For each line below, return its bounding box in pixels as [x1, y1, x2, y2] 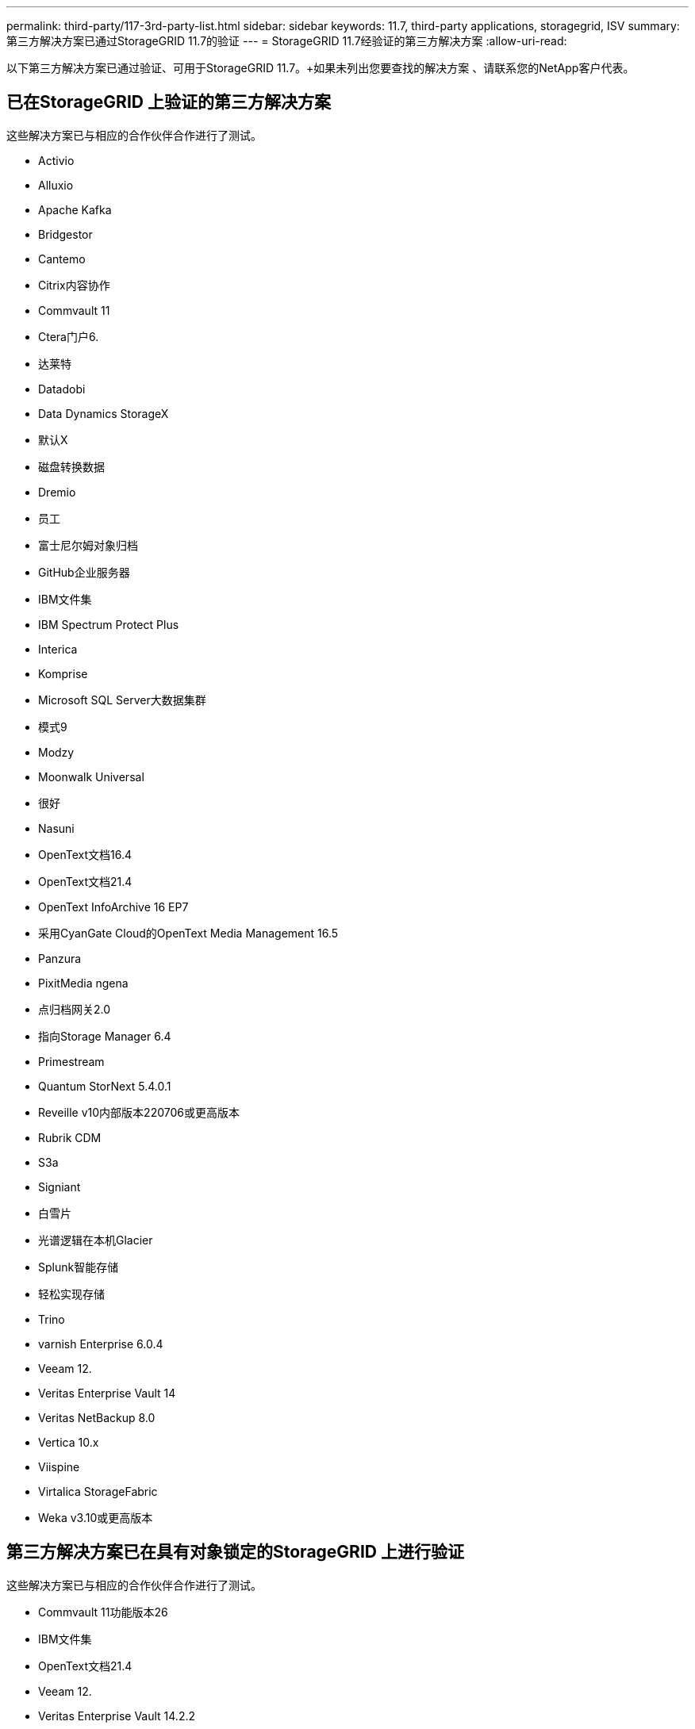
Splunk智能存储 [38, 1259, 119, 1274]
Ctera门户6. [38, 329, 99, 343]
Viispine [38, 1459, 80, 1474]
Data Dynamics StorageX [38, 406, 169, 420]
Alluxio [38, 178, 74, 192]
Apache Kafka [38, 202, 112, 217]
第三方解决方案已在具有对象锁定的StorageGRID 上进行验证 [6, 1542, 464, 1562]
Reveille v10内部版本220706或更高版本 [38, 1105, 240, 1119]
